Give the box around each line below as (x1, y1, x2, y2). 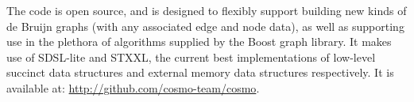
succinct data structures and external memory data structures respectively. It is (6, 64, 394, 81)
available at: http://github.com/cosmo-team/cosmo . (6, 79, 260, 96)
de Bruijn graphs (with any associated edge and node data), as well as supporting (6, 17, 404, 34)
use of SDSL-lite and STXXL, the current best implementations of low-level (6, 48, 376, 65)
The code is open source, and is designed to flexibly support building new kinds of (6, 2, 407, 18)
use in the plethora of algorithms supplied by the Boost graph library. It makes (6, 33, 392, 50)
